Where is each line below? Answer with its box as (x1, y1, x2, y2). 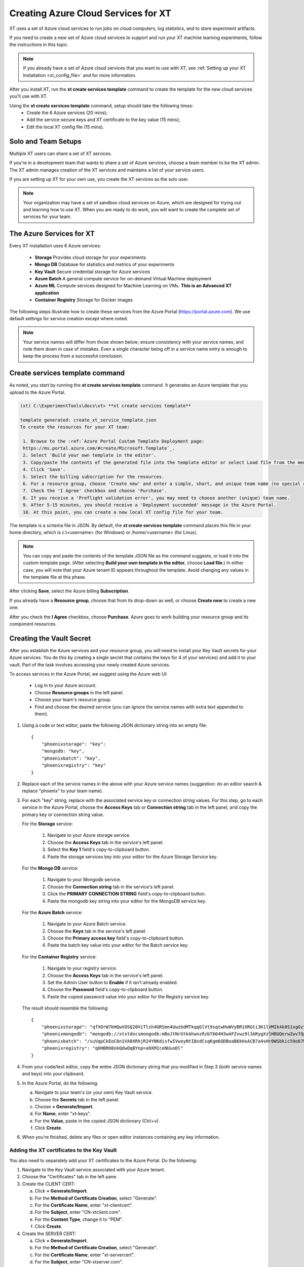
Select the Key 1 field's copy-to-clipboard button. (47, 846, 150, 852)
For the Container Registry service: (22, 953, 97, 960)
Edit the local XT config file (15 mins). (26, 124, 104, 130)
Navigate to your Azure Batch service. (47, 921, 127, 927)
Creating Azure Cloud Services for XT (9, 8, 172, 19)
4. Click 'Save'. (23, 467, 66, 472)
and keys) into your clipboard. (22, 1071, 85, 1077)
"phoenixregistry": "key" (41, 763, 106, 768)
